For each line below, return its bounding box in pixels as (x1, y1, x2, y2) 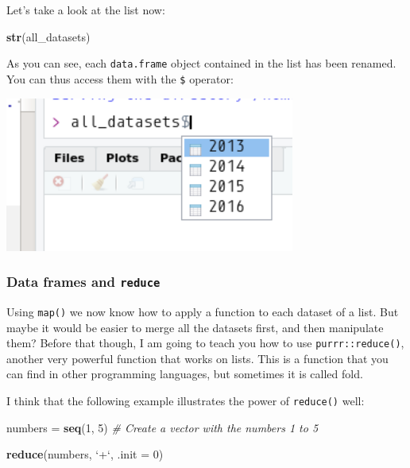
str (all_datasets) (6, 28, 91, 44)
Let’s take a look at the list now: (6, 2, 165, 17)
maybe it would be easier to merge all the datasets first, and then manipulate (6, 319, 384, 335)
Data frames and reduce (6, 272, 161, 292)
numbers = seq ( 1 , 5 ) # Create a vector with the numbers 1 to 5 (6, 419, 319, 435)
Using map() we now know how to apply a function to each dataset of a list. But (6, 303, 399, 319)
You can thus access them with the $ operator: (6, 70, 234, 87)
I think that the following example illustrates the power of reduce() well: (6, 392, 365, 408)
